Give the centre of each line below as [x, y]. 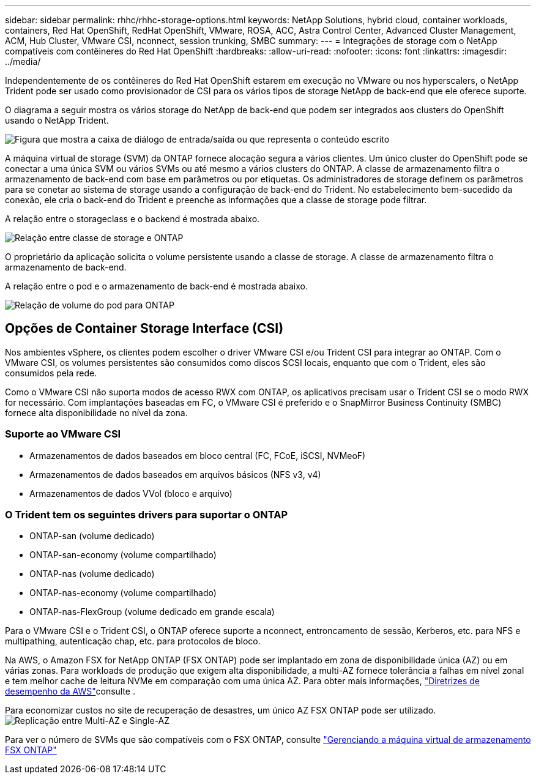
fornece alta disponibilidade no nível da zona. [96, 412]
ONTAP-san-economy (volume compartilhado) [123, 555]
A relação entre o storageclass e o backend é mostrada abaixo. [132, 219]
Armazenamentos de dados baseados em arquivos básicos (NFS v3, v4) [175, 474]
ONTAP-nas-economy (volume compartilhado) [123, 593]
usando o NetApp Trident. [57, 120]
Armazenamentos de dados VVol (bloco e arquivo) [131, 493]
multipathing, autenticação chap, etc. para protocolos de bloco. [133, 641]
